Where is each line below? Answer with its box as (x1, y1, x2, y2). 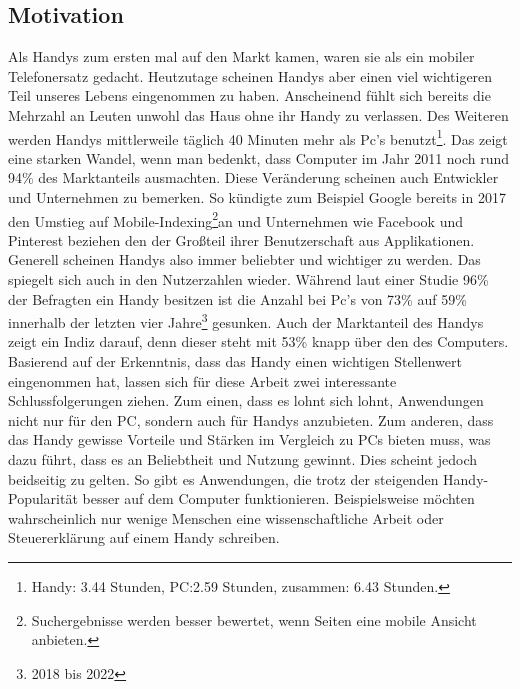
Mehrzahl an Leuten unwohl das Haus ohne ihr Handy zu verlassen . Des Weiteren (8, 104, 509, 125)
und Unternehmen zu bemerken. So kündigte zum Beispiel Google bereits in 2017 (8, 187, 506, 208)
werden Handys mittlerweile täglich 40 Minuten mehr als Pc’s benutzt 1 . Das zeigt (8, 125, 508, 149)
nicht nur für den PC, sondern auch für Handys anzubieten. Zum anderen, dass (8, 409, 494, 430)
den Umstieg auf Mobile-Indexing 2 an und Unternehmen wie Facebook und (8, 207, 463, 231)
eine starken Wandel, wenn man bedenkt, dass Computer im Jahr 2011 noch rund (8, 147, 510, 168)
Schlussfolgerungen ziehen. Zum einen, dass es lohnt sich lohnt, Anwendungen (8, 390, 484, 411)
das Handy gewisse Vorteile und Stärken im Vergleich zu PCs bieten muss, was (8, 429, 491, 450)
